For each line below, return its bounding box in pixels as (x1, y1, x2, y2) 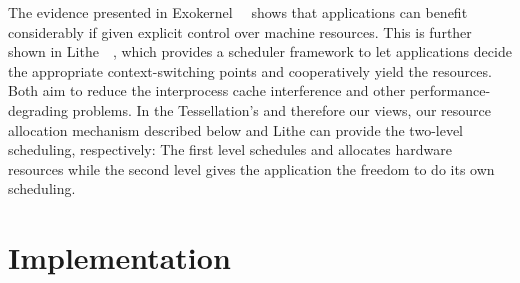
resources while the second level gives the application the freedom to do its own (8, 158, 495, 179)
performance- (409, 80, 491, 101)
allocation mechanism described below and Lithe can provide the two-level (8, 119, 464, 140)
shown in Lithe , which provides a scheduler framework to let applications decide (8, 41, 512, 62)
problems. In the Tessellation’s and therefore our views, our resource (72, 99, 491, 120)
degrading (8, 99, 68, 120)
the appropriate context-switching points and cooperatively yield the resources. (8, 60, 492, 81)
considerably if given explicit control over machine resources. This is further (8, 21, 472, 42)
